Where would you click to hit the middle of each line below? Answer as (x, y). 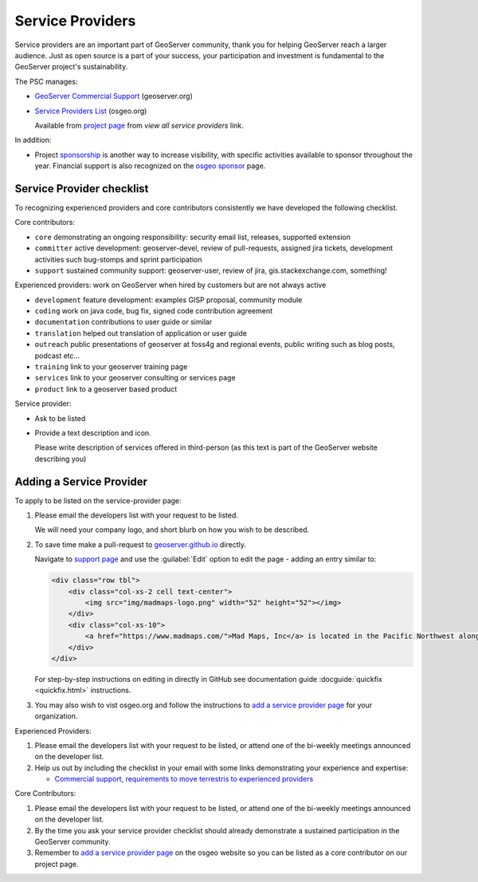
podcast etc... (57, 356)
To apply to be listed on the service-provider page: (98, 500)
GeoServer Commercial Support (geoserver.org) (114, 96)
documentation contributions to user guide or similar (123, 322)
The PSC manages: (46, 81)
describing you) (61, 459)
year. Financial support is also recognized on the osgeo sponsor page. (150, 166)
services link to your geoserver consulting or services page (135, 378)
